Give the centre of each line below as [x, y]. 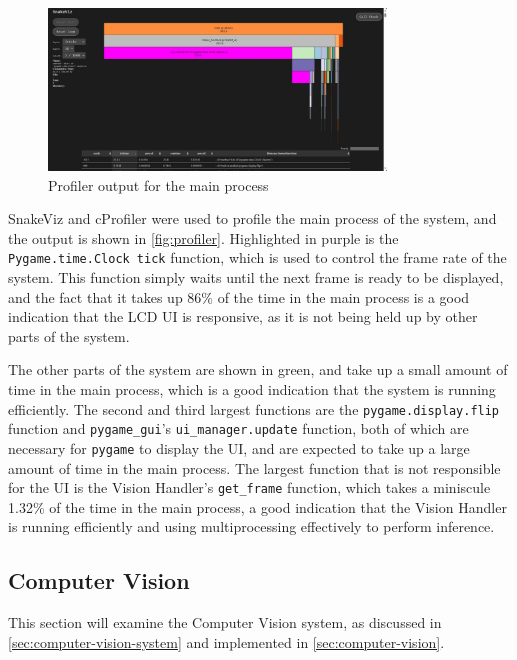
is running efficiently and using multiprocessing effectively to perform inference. [251, 526]
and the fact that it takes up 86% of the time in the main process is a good [239, 296]
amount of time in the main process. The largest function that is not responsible [254, 467]
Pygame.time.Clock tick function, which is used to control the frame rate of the [257, 257]
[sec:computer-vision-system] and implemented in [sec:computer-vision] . [226, 641]
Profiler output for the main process [158, 184]
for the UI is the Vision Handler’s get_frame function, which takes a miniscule [249, 487]
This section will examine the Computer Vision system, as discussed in [225, 622]
